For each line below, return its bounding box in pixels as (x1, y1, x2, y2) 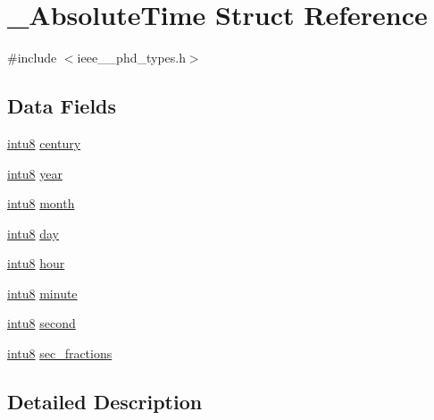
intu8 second (7, 314, 76, 332)
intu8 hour (7, 254, 65, 273)
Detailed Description (7, 388, 203, 416)
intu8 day (7, 223, 59, 242)
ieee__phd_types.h (77, 48, 186, 67)
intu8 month (7, 194, 75, 213)
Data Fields (7, 92, 117, 120)
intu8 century (7, 133, 81, 152)
